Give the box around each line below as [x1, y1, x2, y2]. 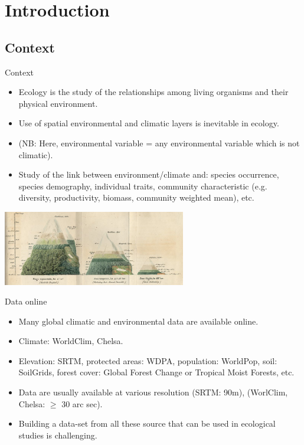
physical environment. [18, 97, 98, 109]
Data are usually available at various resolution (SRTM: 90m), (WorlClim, [18, 386, 288, 398]
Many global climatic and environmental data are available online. [18, 315, 259, 327]
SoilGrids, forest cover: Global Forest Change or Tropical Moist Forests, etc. [18, 366, 295, 378]
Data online [5, 295, 47, 307]
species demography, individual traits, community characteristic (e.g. [18, 179, 267, 192]
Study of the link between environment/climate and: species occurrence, [18, 168, 279, 181]
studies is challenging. [18, 428, 97, 441]
